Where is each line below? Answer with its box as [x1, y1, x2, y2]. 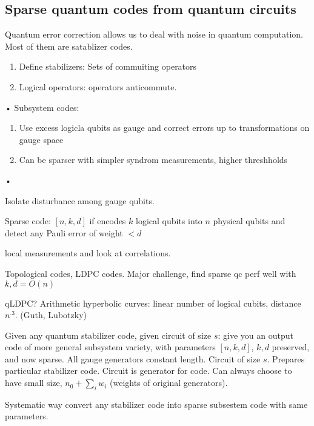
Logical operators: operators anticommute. [19, 80, 177, 93]
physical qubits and [213, 215, 286, 227]
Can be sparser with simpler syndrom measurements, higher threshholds [19, 153, 288, 166]
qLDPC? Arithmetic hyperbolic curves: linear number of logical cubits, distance [5, 296, 301, 309]
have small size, [5, 376, 62, 389]
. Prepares [267, 352, 305, 365]
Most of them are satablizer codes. [5, 39, 133, 52]
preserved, [272, 341, 310, 353]
